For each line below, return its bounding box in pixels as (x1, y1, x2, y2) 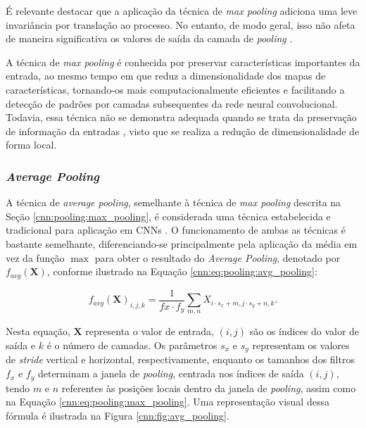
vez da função (6, 250, 65, 265)
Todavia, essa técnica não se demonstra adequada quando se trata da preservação (6, 110, 357, 125)
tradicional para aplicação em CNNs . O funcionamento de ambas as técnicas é (6, 222, 346, 237)
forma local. (6, 137, 57, 152)
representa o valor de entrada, (85, 324, 214, 339)
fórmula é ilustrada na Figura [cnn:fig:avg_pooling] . (6, 408, 229, 422)
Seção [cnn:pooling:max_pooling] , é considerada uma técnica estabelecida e (6, 208, 331, 223)
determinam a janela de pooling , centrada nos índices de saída (37, 366, 304, 381)
